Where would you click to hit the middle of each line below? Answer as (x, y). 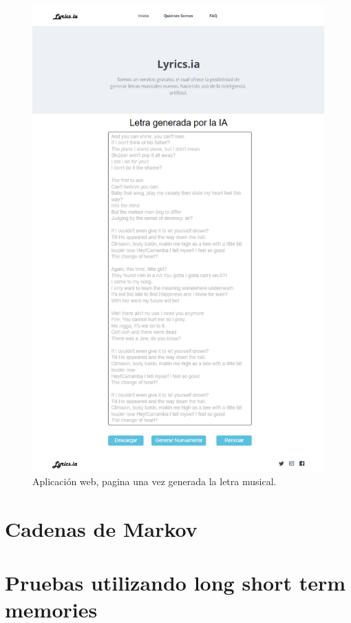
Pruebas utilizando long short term (175, 583)
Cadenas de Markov (101, 528)
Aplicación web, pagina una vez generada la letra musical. (155, 481)
